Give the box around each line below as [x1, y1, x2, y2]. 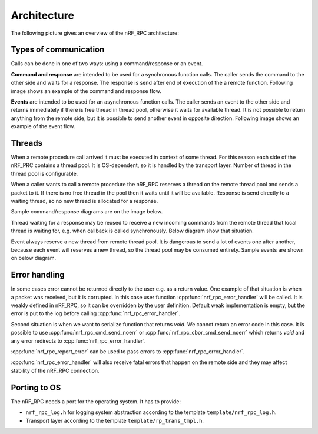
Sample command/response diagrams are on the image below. [11, 208, 163, 215]
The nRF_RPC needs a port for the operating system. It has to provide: [11, 398, 181, 405]
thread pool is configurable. [11, 170, 78, 177]
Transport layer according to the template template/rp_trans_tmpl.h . [25, 417, 204, 424]
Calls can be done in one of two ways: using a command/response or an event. [11, 60, 203, 67]
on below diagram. [11, 255, 57, 262]
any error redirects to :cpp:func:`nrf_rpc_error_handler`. [11, 337, 147, 344]
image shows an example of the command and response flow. [11, 87, 161, 94]
